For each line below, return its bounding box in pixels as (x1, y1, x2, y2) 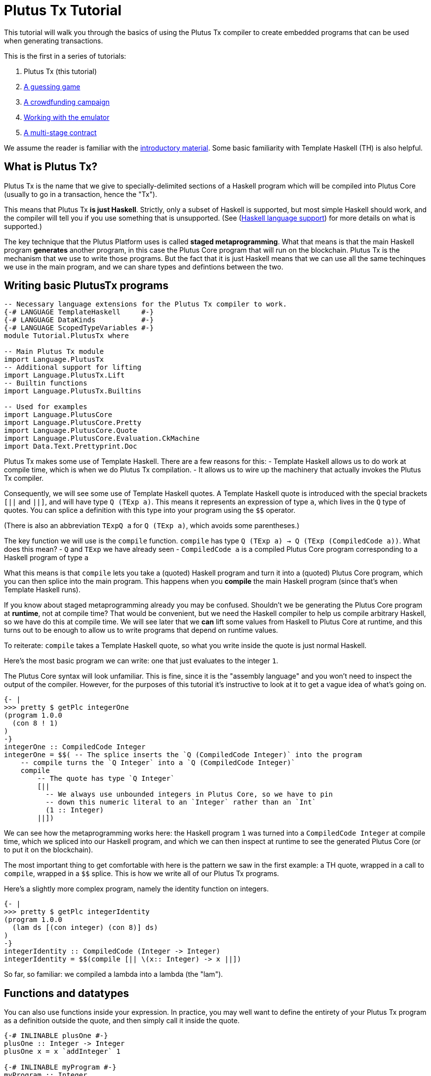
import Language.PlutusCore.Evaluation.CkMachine (4, 434, 200, 443)
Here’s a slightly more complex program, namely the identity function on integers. (4, 884, 269, 893)
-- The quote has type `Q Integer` (37, 774, 175, 783)
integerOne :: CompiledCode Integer (4, 743, 146, 751)
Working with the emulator (24, 113, 110, 121)
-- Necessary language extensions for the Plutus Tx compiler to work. (4, 300, 287, 308)
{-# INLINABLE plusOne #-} (4, 1032, 108, 1040)
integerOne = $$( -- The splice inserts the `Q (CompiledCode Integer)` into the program (4, 751, 362, 759)
